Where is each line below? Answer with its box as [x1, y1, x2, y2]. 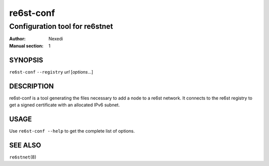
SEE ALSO [9, 141, 41, 149]
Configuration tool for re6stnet [9, 22, 113, 31]
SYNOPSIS [9, 56, 43, 64]
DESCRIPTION [9, 82, 54, 90]
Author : [9, 36, 26, 42]
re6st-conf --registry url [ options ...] [9, 69, 93, 75]
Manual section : [9, 43, 44, 49]
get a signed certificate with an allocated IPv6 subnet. [9, 102, 120, 108]
